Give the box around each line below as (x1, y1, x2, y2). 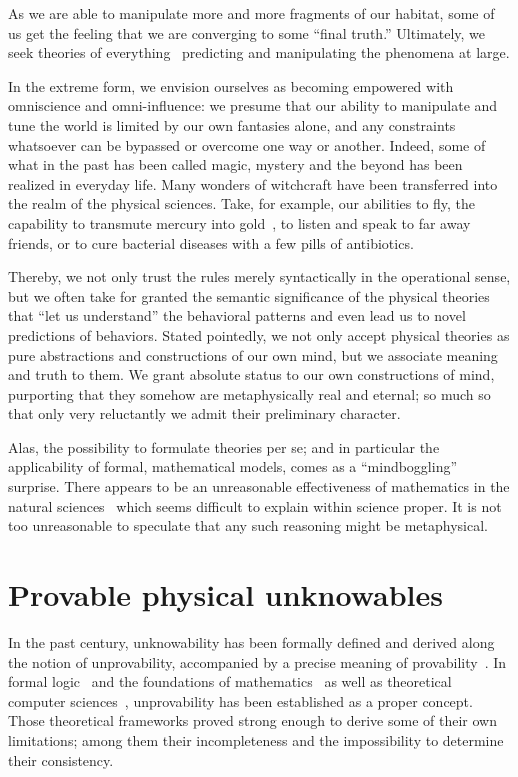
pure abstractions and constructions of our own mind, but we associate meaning (8, 344, 498, 365)
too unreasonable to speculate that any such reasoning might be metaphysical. (8, 515, 488, 536)
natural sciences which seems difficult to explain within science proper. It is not (8, 495, 502, 516)
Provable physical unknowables (8, 574, 443, 615)
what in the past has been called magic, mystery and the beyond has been (8, 154, 463, 175)
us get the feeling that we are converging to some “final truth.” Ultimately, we (8, 22, 486, 43)
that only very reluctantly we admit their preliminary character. (8, 403, 401, 424)
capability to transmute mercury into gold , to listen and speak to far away (8, 212, 471, 233)
